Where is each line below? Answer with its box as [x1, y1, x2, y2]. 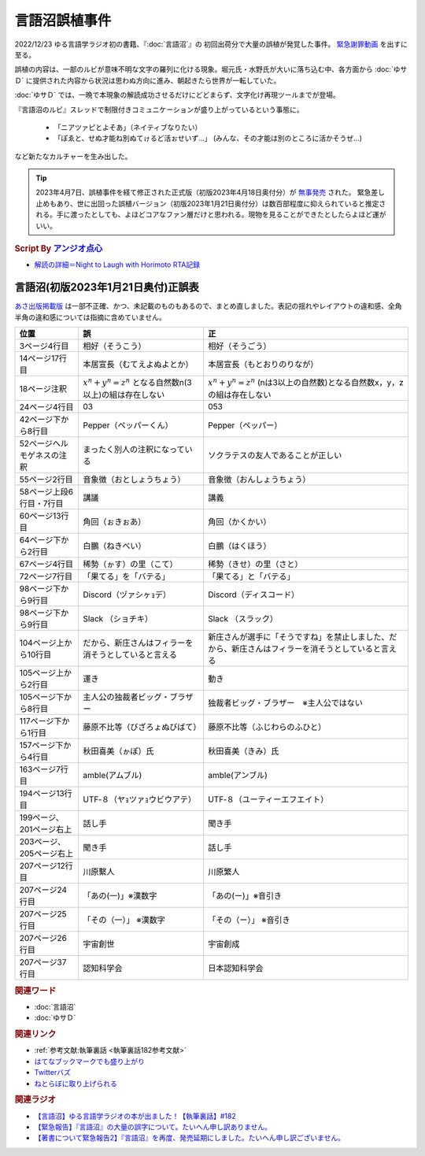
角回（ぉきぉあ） [83, 517, 146, 528]
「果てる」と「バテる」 [207, 571, 295, 582]
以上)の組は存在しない [83, 390, 165, 401]
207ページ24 [19, 884, 67, 895]
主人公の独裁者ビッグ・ [83, 691, 170, 702]
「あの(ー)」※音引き [207, 891, 283, 902]
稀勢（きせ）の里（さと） [207, 559, 303, 570]
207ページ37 [19, 957, 67, 968]
